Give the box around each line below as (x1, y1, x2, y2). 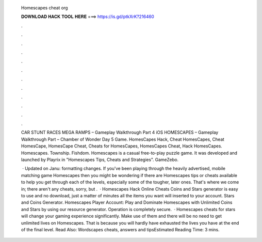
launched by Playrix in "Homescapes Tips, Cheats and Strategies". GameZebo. (21, 157, 179, 162)
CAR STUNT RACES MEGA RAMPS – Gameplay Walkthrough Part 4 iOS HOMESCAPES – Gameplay (21, 129, 218, 135)
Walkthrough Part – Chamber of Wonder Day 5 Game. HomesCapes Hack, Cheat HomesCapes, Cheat (21, 136, 225, 142)
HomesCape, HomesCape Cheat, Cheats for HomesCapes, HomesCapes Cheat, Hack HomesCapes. (21, 143, 223, 149)
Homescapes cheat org (21, 5, 68, 11)
